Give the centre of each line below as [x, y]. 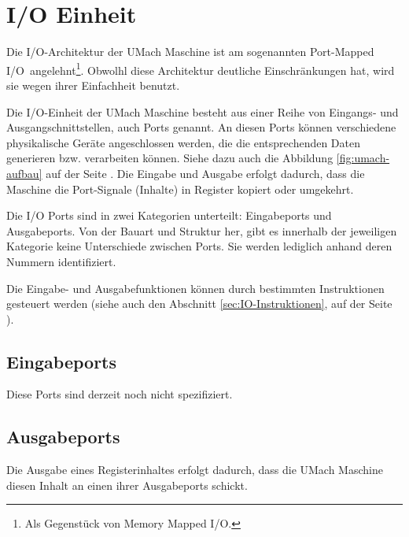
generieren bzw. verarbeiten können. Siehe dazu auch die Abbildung [170, 158]
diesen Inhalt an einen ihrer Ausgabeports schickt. [127, 485]
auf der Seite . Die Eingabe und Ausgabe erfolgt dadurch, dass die [205, 173]
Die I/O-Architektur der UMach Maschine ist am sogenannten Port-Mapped [190, 52]
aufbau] [24, 173]
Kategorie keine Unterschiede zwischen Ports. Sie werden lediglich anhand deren [199, 246]
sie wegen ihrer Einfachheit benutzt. [93, 85]
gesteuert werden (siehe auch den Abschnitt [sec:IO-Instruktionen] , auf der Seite [199, 304]
